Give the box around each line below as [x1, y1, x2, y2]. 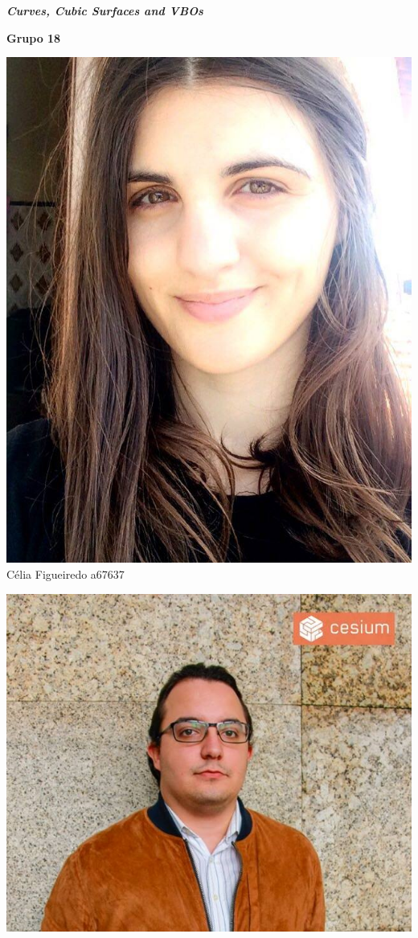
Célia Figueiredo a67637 [6, 565, 125, 582]
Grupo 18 [6, 29, 61, 46]
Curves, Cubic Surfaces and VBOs [6, 2, 203, 18]
